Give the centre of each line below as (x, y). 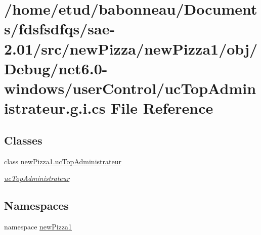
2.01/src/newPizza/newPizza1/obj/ (131, 48)
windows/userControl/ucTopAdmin (130, 88)
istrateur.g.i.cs (55, 108)
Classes (23, 140)
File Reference (162, 108)
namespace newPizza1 (38, 226)
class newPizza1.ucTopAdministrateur (63, 161)
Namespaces (36, 205)
